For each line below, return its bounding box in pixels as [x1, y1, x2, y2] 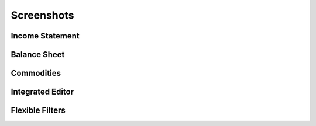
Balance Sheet [11, 50, 65, 60]
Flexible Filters [11, 106, 66, 116]
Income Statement [11, 31, 80, 41]
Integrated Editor [11, 87, 74, 97]
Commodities [11, 68, 61, 78]
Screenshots [11, 9, 74, 22]
